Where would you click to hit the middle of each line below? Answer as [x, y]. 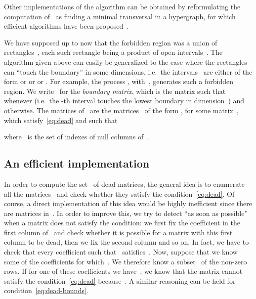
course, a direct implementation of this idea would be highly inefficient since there [128, 203]
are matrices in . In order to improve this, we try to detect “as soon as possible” [126, 213]
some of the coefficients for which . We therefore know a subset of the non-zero [126, 261]
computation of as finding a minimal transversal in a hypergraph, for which [120, 16]
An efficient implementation [77, 163]
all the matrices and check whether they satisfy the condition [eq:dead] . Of [119, 193]
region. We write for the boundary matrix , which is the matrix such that [115, 91]
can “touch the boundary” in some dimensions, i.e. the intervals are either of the [128, 71]
